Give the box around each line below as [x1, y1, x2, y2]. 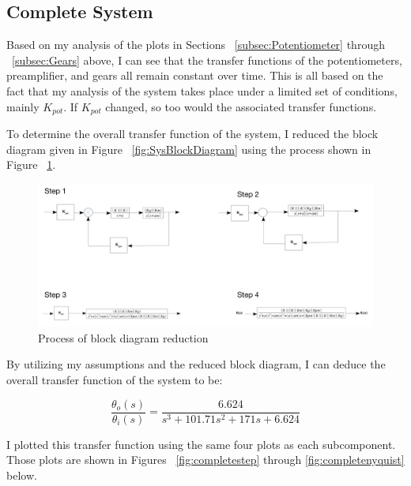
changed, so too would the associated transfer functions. [105, 98, 377, 114]
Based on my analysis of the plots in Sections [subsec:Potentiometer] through [6, 36, 385, 53]
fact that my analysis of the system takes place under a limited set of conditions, [6, 82, 398, 99]
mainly [6, 98, 40, 114]
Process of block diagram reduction [38, 329, 209, 346]
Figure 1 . [6, 156, 56, 173]
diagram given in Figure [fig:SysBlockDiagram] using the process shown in [6, 140, 371, 157]
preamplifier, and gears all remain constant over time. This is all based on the [6, 67, 383, 84]
